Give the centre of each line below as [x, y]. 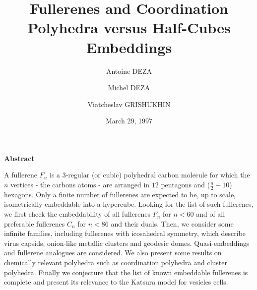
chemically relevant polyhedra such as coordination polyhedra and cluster [116, 262]
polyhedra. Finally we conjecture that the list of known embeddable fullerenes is [126, 272]
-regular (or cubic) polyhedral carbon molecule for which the [158, 175]
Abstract [19, 158]
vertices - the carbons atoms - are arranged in [80, 185]
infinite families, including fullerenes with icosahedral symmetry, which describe [125, 233]
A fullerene [21, 175]
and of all [211, 214]
